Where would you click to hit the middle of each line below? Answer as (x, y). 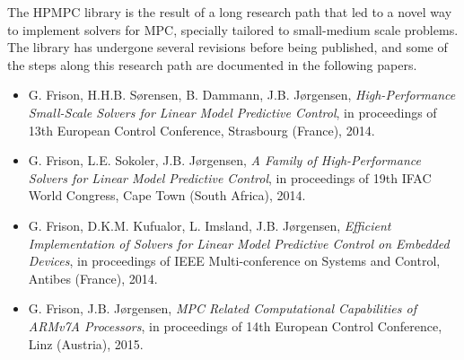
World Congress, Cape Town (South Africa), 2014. (167, 195)
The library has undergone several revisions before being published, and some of (228, 47)
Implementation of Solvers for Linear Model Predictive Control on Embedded (239, 243)
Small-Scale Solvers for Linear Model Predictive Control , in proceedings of (232, 112)
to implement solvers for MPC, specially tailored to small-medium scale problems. (233, 29)
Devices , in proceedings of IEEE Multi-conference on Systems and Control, (234, 261)
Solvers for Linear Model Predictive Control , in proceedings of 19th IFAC (230, 177)
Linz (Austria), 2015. (86, 343)
